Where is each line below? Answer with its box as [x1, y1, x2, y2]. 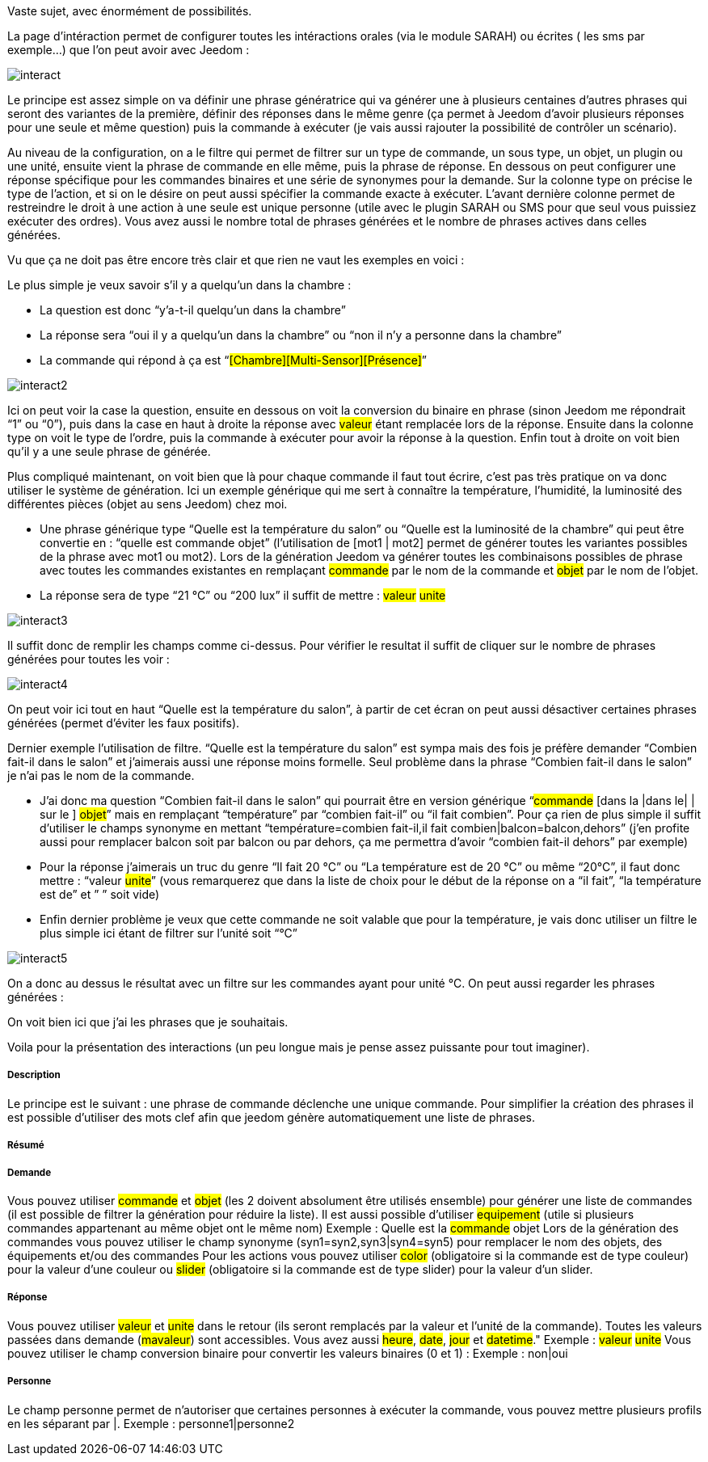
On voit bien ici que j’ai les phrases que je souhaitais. [7, 1015, 289, 1029]
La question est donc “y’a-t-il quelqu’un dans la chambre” [40, 303, 346, 317]
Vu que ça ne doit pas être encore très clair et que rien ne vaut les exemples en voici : [7, 253, 465, 267]
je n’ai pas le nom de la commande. [7, 769, 195, 782]
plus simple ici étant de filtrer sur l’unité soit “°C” [40, 926, 297, 940]
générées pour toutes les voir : [7, 652, 170, 666]
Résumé [7, 1140, 44, 1152]
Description [7, 1069, 61, 1081]
